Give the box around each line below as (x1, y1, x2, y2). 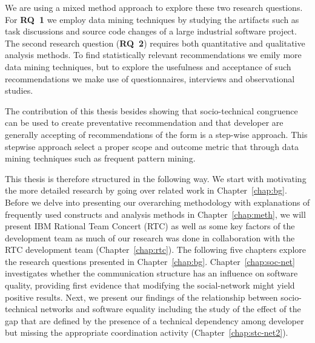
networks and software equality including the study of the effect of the (40, 302, 301, 315)
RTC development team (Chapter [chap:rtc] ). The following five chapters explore (5, 243, 307, 256)
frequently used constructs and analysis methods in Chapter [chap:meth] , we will (5, 207, 306, 220)
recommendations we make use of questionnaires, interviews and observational (5, 72, 295, 85)
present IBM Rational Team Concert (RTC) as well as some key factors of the (5, 220, 295, 232)
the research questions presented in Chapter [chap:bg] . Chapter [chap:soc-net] (5, 255, 295, 267)
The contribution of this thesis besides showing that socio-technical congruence (5, 104, 298, 117)
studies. (5, 84, 33, 97)
